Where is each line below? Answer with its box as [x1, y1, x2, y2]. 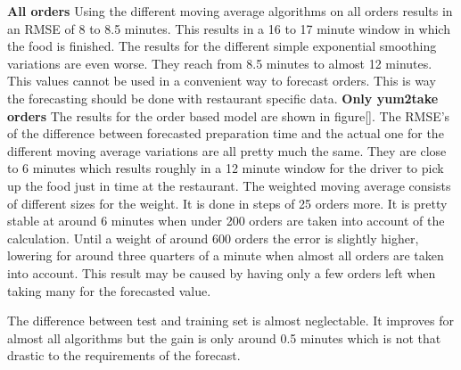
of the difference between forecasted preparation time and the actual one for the [7, 124, 444, 143]
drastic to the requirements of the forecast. [7, 346, 241, 365]
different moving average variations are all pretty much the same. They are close [7, 141, 447, 160]
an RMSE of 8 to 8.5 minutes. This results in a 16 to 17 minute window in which [7, 19, 450, 37]
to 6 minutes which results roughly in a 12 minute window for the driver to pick [7, 159, 444, 177]
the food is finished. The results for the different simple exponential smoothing [7, 37, 437, 55]
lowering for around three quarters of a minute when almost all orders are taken [7, 246, 444, 265]
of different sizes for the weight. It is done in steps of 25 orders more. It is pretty [7, 193, 448, 212]
